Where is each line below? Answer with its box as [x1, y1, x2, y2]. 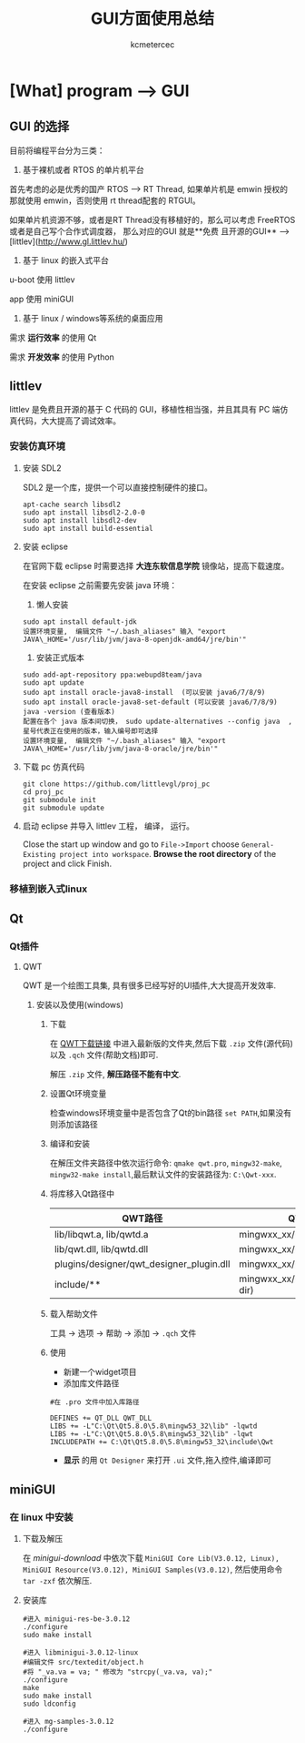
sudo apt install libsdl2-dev [22, 515, 138, 525]
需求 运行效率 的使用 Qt [9, 331, 97, 342]
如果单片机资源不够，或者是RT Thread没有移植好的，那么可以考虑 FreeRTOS [9, 214, 296, 225]
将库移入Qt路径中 [49, 1188, 115, 1199]
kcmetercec [130, 38, 175, 50]
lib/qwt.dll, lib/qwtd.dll [54, 1243, 149, 1256]
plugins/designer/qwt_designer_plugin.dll [54, 1258, 231, 1270]
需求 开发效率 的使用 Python [9, 352, 115, 362]
